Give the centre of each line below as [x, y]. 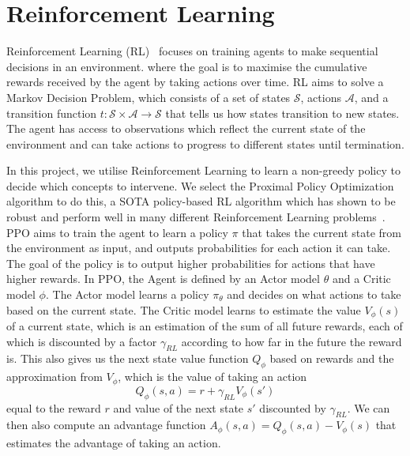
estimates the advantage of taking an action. [114, 443]
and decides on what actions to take [314, 294]
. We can [369, 407]
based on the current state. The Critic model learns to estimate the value [184, 309]
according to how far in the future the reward [292, 341]
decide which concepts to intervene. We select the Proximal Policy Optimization [200, 185]
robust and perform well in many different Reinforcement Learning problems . [196, 217]
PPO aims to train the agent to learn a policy [117, 232]
